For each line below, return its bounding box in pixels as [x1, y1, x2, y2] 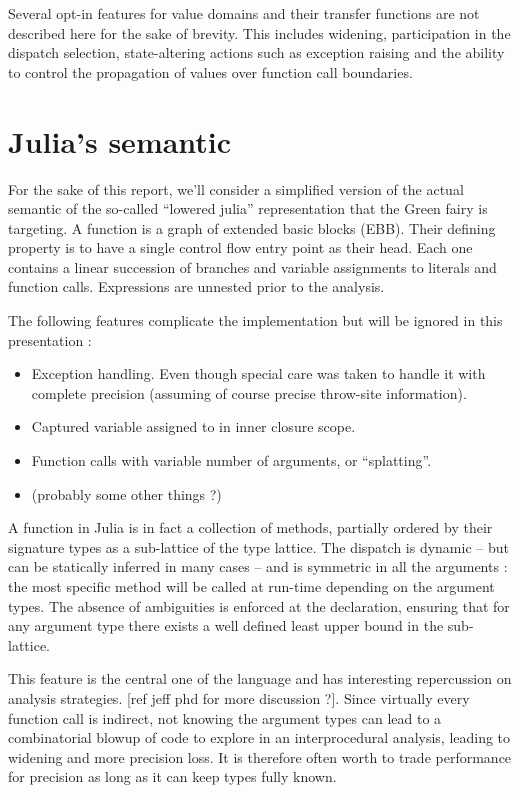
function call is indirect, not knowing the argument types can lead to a [8, 707, 442, 728]
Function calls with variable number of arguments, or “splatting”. [31, 450, 432, 471]
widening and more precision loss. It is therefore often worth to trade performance [8, 746, 512, 767]
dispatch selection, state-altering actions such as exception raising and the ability [8, 42, 505, 63]
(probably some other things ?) [31, 483, 222, 504]
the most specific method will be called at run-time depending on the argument [8, 576, 495, 596]
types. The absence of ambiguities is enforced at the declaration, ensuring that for [8, 595, 510, 616]
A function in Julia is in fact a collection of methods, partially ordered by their [8, 517, 493, 538]
